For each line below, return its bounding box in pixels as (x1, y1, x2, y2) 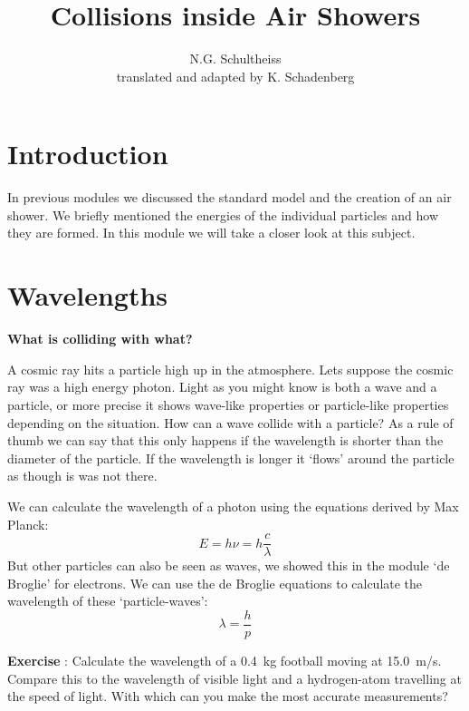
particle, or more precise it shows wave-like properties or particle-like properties (7, 394, 449, 414)
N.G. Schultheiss (189, 49, 282, 68)
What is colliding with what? (7, 329, 193, 348)
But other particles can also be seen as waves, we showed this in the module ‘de (7, 556, 450, 575)
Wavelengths (7, 277, 168, 314)
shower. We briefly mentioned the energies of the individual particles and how (7, 205, 439, 224)
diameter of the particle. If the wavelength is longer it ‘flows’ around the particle (7, 448, 455, 467)
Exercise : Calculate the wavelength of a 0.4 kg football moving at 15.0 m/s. (7, 651, 442, 669)
